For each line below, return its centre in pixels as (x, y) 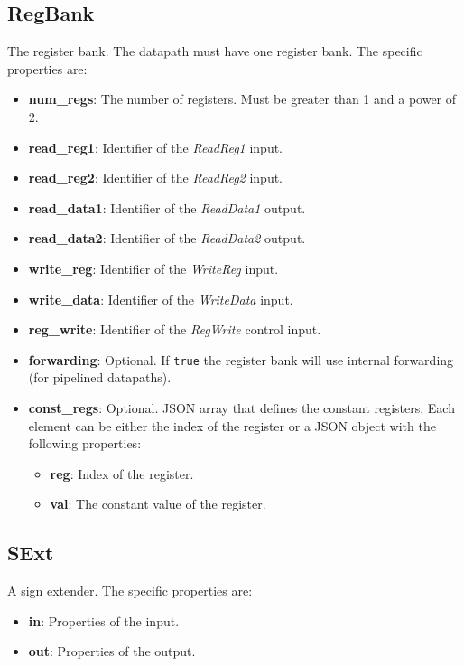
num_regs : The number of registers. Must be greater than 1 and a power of (242, 99)
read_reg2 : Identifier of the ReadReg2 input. (156, 178)
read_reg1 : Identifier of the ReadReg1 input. (156, 147)
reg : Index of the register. (122, 473)
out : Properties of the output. (112, 651)
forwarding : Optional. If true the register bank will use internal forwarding (241, 359)
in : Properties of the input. (104, 620)
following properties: (85, 443)
